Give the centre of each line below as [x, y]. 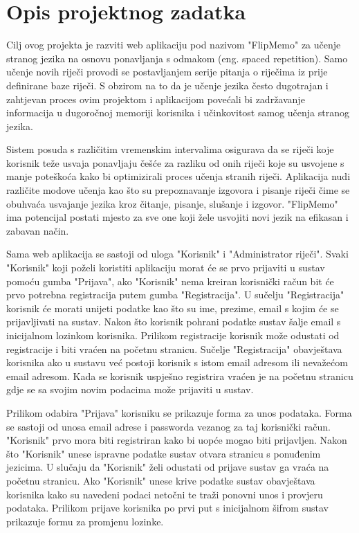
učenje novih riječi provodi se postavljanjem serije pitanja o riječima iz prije [167, 72]
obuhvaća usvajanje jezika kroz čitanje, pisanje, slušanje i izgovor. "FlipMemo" [172, 203]
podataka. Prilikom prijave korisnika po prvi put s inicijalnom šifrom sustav [167, 508]
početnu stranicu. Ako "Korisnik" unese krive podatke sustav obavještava [161, 480]
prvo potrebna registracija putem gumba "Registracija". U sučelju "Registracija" [175, 295]
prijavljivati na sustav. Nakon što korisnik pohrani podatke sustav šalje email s [174, 322]
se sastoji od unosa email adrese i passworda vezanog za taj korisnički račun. [168, 426]
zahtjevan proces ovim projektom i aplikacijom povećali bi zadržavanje [156, 99]
